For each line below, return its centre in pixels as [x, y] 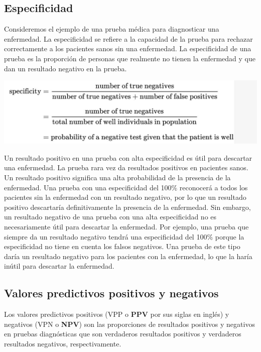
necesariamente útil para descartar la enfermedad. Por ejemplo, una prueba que [126, 226]
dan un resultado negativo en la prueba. [66, 68]
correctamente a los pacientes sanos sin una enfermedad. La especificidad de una [128, 48]
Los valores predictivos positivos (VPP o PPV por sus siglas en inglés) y [117, 314]
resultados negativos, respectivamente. [63, 343]
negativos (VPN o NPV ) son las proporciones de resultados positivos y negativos [129, 324]
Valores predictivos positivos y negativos [111, 293]
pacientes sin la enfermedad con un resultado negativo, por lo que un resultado [125, 197]
